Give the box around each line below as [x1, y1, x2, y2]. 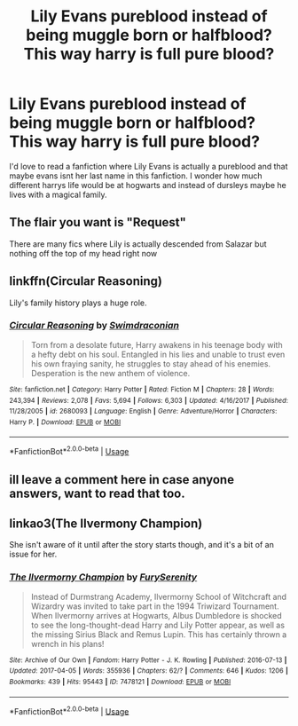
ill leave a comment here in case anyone [9, 472, 235, 487]
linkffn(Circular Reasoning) [9, 273, 162, 289]
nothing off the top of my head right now [9, 248, 158, 258]
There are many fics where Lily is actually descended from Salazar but [9, 238, 268, 249]
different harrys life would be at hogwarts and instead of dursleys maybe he [9, 179, 286, 190]
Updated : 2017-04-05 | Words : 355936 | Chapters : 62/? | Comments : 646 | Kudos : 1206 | [9, 667, 288, 675]
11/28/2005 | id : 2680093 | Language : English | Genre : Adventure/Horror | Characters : [9, 406, 278, 416]
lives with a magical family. [9, 189, 107, 200]
